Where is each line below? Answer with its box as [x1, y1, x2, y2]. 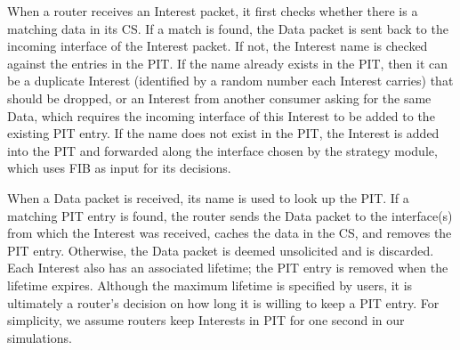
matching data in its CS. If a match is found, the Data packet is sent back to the [7, 19, 448, 37]
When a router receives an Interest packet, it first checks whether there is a [7, 2, 418, 20]
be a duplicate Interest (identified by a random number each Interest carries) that [7, 71, 454, 90]
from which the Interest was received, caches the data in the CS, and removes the [7, 224, 452, 242]
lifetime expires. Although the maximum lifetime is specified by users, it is [7, 275, 413, 294]
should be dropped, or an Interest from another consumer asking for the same [7, 88, 432, 107]
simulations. [7, 328, 72, 346]
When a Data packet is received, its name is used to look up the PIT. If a [7, 188, 409, 207]
